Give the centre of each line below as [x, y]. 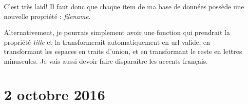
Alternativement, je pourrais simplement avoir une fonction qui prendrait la [117, 32]
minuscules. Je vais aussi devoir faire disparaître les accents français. [106, 61]
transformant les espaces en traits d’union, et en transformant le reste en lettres [123, 51]
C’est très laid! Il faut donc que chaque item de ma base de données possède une [124, 6]
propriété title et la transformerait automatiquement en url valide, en [107, 42]
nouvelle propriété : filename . [47, 16]
